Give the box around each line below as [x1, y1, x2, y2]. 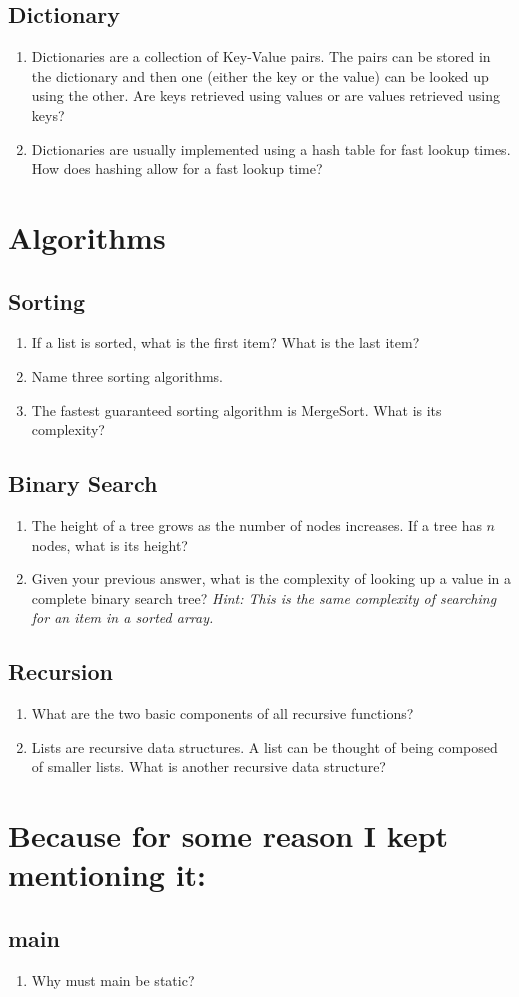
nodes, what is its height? [31, 534, 188, 555]
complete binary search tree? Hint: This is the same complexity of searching [31, 587, 497, 608]
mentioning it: [8, 854, 207, 895]
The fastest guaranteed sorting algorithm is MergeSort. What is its [31, 399, 442, 420]
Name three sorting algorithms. [31, 365, 224, 386]
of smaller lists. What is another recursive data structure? [31, 756, 386, 777]
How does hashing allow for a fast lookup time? [31, 158, 323, 179]
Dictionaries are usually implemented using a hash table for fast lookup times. [31, 138, 511, 159]
